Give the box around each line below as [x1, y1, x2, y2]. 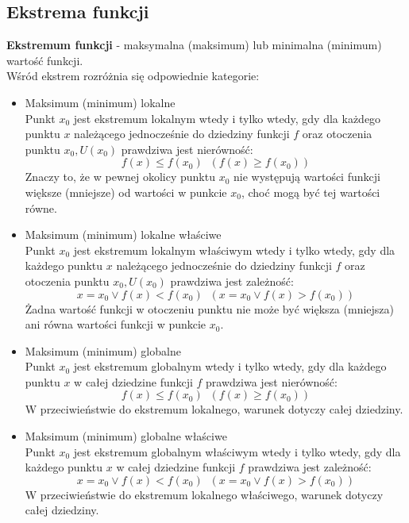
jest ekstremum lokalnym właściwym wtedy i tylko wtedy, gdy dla [73, 241, 395, 258]
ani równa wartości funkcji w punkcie [25, 316, 206, 333]
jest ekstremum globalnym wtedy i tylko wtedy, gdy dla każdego [73, 358, 387, 375]
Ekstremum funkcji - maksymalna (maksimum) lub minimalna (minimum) [6, 37, 382, 53]
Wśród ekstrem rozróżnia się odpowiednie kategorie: [6, 67, 260, 84]
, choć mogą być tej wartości [241, 183, 380, 200]
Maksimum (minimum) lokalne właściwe [25, 226, 222, 243]
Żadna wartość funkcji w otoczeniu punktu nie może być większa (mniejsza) [25, 300, 394, 317]
